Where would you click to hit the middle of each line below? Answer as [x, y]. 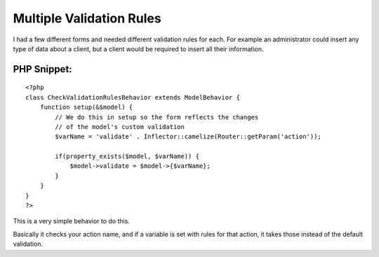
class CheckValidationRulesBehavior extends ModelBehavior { [133, 97]
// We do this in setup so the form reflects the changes [157, 117]
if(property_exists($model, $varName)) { [127, 157]
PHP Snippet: [43, 69]
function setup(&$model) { [86, 107]
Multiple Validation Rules [87, 18]
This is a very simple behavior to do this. [71, 221]
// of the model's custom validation [120, 127]
